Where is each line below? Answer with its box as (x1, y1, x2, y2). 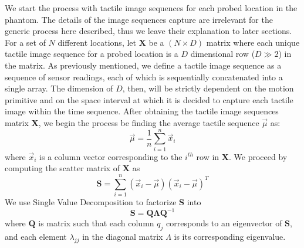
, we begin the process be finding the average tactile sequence (38, 116, 259, 128)
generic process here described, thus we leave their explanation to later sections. (5, 25, 292, 37)
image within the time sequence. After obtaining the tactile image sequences (5, 105, 279, 117)
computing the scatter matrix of (5, 162, 120, 174)
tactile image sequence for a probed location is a (5, 47, 178, 60)
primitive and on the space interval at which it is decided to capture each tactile (5, 93, 293, 106)
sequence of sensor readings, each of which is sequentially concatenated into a (5, 70, 283, 83)
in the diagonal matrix (82, 230, 163, 242)
